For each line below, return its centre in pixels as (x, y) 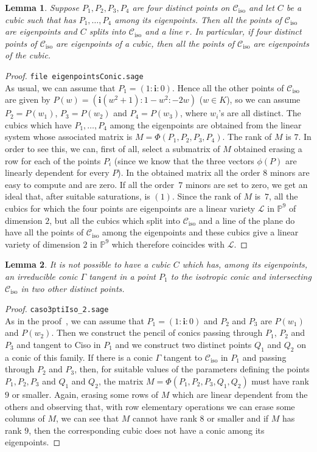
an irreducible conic (41, 276)
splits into (107, 31)
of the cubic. (28, 55)
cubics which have (38, 124)
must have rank (280, 381)
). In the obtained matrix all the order (189, 172)
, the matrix (121, 381)
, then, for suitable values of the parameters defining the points (192, 369)
